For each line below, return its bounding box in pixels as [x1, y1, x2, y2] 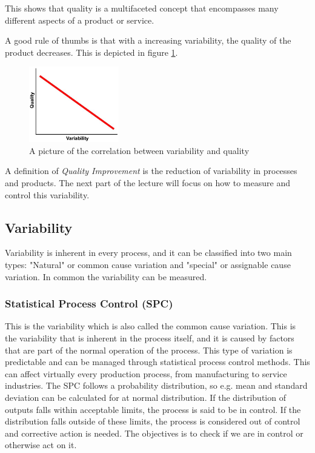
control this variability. [5, 188, 90, 201]
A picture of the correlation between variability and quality [29, 144, 250, 156]
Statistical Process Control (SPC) [5, 296, 173, 311]
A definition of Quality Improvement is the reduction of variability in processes [5, 164, 297, 177]
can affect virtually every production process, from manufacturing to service [5, 367, 287, 380]
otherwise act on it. [5, 438, 77, 451]
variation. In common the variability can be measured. [5, 270, 207, 283]
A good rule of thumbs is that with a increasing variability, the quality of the [5, 34, 291, 47]
